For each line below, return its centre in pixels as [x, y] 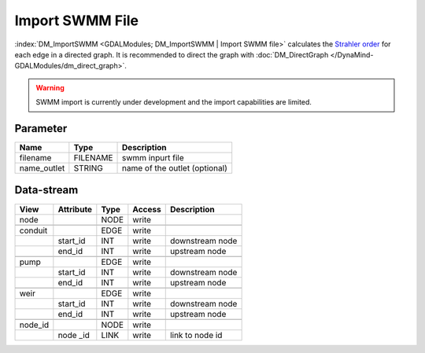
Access [147, 209]
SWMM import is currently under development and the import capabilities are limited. [174, 102]
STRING [89, 168]
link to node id [196, 335]
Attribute [75, 209]
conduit [33, 230]
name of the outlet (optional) [175, 168]
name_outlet [42, 168]
